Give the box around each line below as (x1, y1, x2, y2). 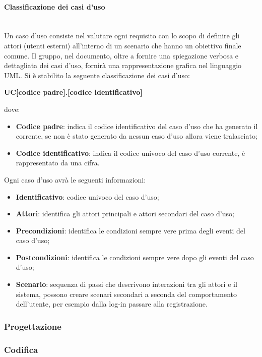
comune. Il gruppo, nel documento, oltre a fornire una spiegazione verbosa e (4, 50, 239, 61)
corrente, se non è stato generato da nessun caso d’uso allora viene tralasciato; (16, 131, 257, 141)
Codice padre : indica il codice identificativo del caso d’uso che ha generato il (16, 121, 258, 131)
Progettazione (4, 320, 61, 332)
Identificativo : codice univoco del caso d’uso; (16, 191, 159, 202)
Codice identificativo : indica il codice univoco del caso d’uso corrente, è (16, 147, 245, 158)
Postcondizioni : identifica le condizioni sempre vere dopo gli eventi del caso (16, 252, 254, 262)
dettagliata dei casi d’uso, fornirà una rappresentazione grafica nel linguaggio (4, 60, 242, 71)
